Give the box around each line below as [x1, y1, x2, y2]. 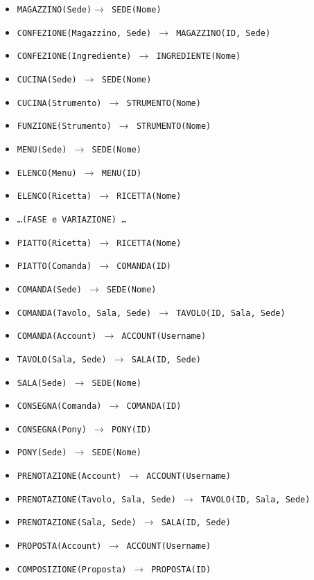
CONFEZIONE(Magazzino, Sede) [17, 28, 152, 38]
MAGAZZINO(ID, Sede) [176, 28, 271, 38]
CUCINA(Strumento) [17, 98, 102, 108]
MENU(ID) [101, 168, 142, 178]
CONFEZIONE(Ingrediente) [17, 51, 132, 62]
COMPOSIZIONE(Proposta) [17, 564, 127, 574]
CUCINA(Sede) [17, 74, 77, 85]
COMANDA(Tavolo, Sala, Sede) [17, 308, 152, 318]
